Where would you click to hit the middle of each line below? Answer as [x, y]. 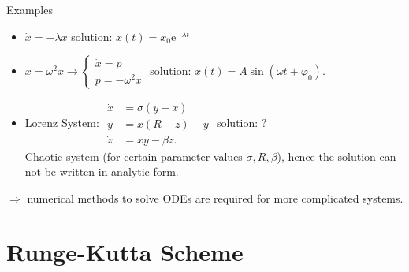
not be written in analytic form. [102, 171]
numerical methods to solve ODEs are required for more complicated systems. [215, 197]
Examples [30, 9]
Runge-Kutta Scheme [125, 252]
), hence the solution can [336, 156]
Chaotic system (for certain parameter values [134, 156]
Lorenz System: [62, 123]
